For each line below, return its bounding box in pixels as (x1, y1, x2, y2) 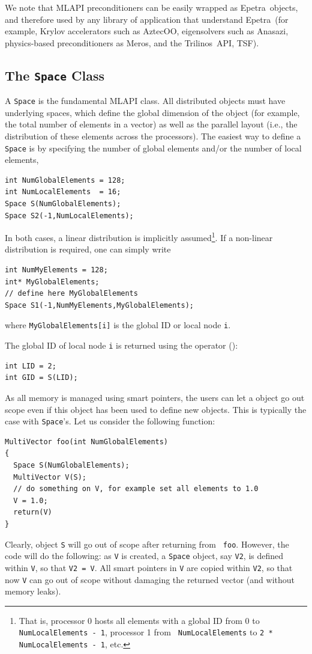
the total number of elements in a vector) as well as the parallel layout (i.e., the (5, 118, 298, 130)
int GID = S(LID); (5, 373, 78, 382)
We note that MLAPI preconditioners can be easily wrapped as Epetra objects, (5, 1, 298, 13)
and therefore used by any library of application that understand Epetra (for (5, 13, 289, 25)
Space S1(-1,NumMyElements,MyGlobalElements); (5, 301, 194, 310)
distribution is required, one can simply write (5, 243, 171, 255)
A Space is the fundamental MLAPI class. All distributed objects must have (5, 94, 286, 107)
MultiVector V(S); (13, 472, 87, 481)
